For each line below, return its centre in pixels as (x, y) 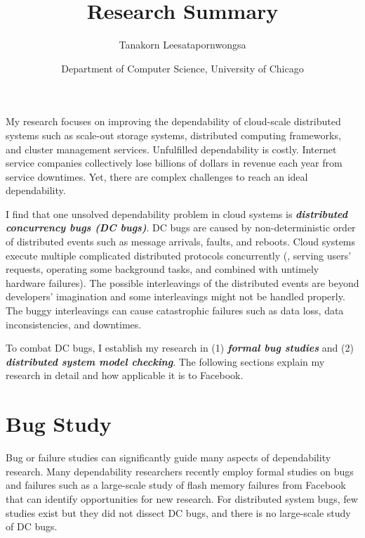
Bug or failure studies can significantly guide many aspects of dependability (168, 457)
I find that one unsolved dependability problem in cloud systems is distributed (177, 213)
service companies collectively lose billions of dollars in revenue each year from (174, 163)
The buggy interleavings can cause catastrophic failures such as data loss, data (175, 310)
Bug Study (59, 424)
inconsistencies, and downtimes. (74, 324)
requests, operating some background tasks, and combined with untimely (162, 269)
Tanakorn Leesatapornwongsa (182, 45)
